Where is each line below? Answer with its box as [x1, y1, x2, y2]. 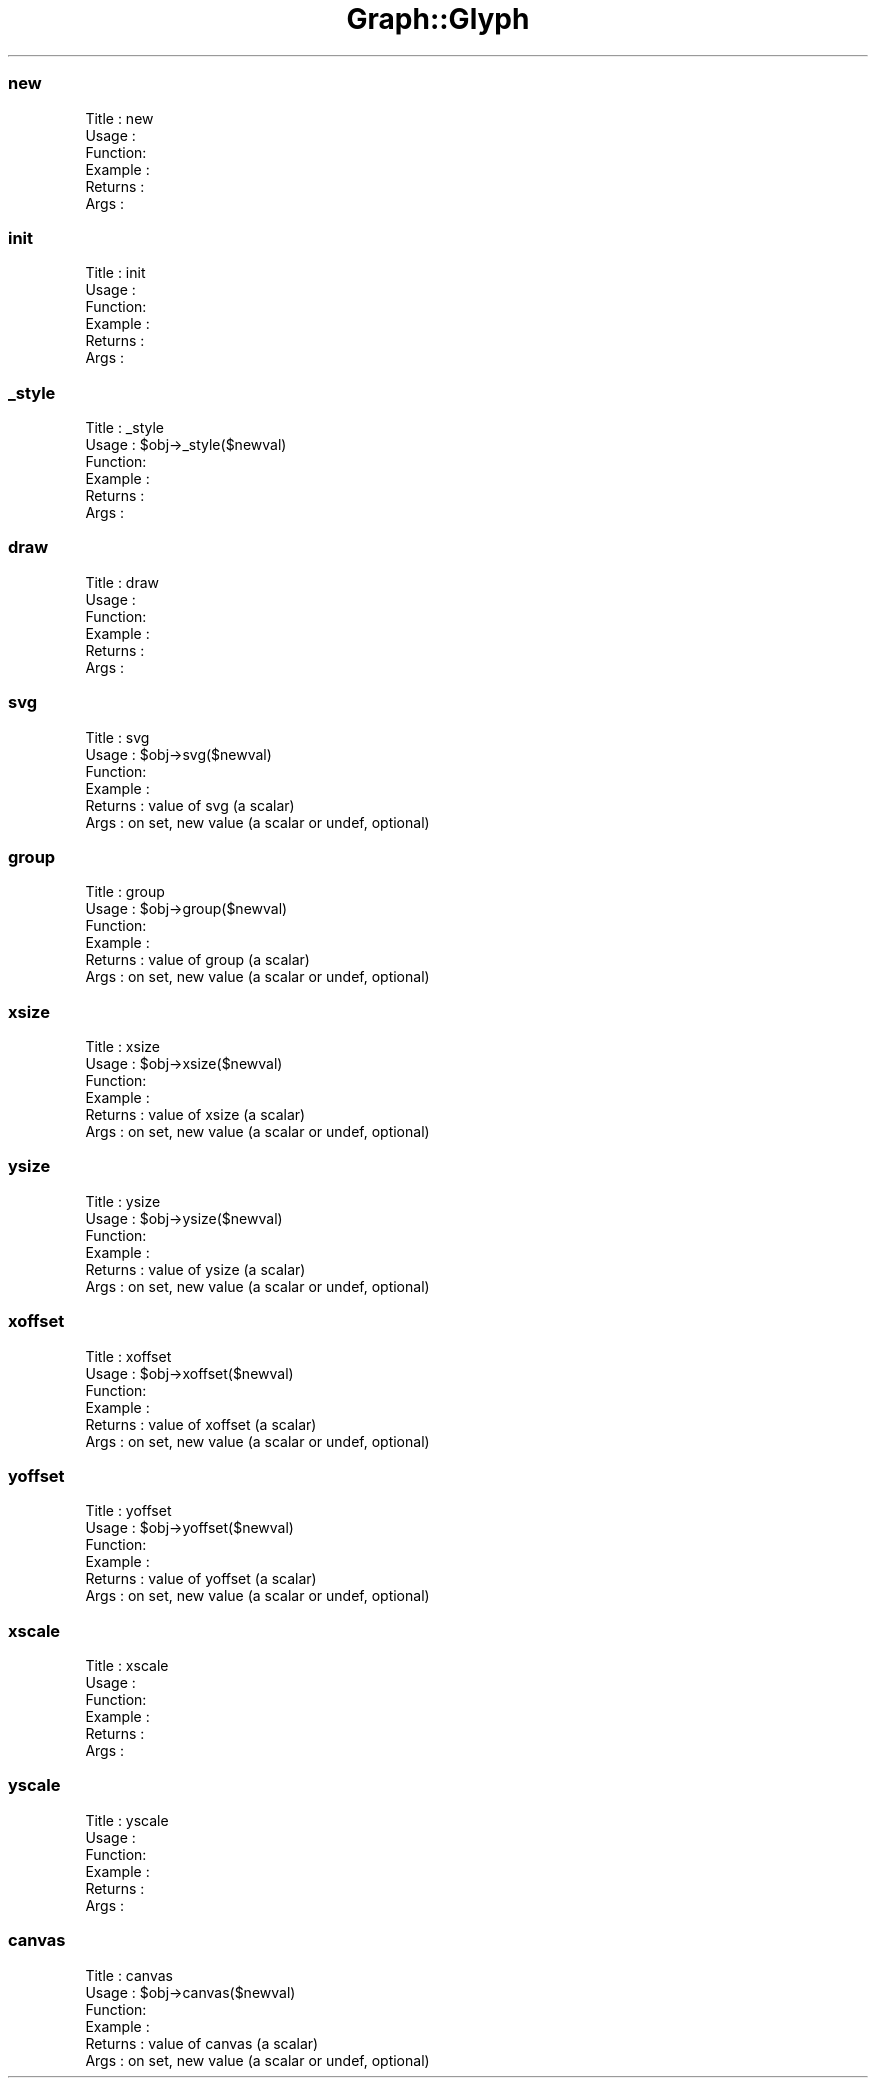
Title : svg [85, 728, 150, 746]
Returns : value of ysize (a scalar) [85, 1260, 306, 1278]
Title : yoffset [85, 1502, 172, 1520]
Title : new [85, 109, 154, 127]
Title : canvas [85, 1966, 173, 1984]
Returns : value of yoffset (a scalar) [85, 1570, 317, 1588]
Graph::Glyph [346, 2, 530, 36]
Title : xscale [85, 1657, 169, 1674]
